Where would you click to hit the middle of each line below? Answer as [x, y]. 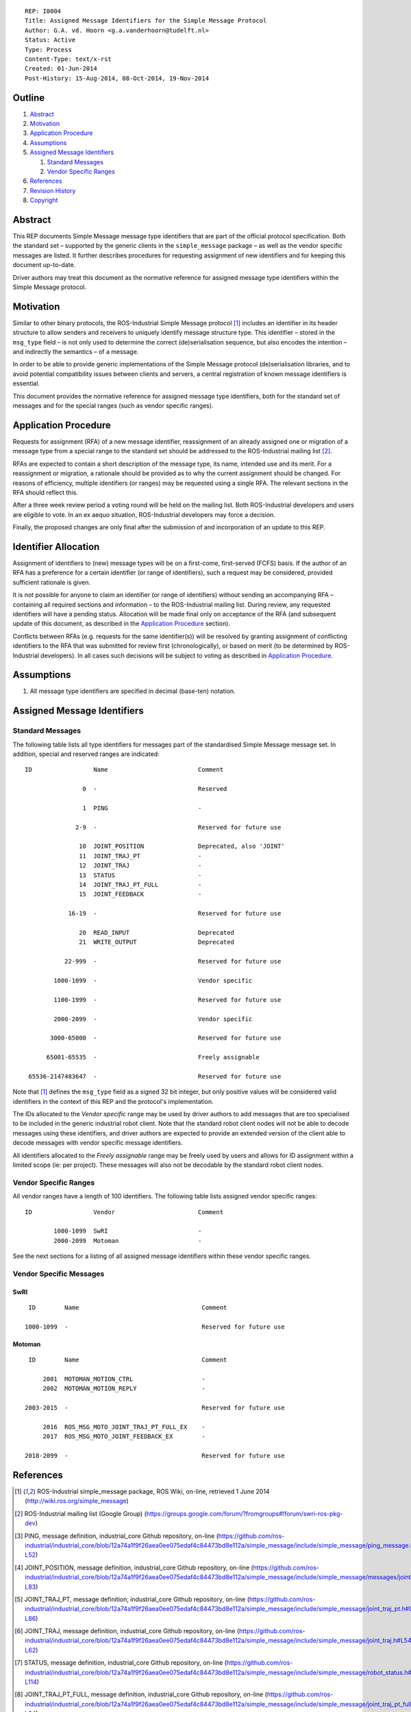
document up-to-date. [44, 265]
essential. [26, 383]
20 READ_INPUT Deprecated [157, 932]
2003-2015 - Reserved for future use [155, 1408]
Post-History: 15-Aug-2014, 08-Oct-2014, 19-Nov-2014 [117, 78]
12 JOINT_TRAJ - [140, 866]
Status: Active [50, 40]
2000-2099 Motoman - [128, 1241]
